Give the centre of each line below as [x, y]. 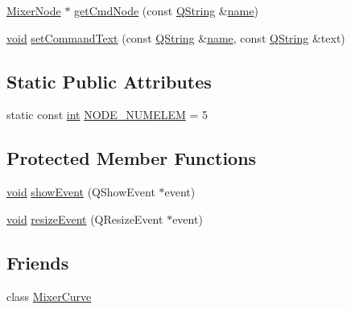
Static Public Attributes [109, 81]
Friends [38, 262]
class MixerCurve [49, 296]
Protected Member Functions [132, 158]
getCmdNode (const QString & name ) [166, 10]
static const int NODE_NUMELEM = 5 [107, 115]
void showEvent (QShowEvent [81, 192]
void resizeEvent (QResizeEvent [85, 218]
